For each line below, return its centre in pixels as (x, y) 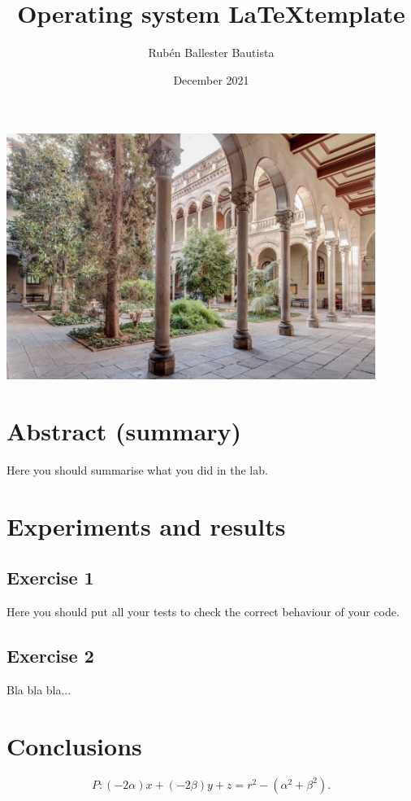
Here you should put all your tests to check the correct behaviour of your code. (203, 612)
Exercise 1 (50, 578)
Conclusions (74, 745)
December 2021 (211, 79)
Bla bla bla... (39, 690)
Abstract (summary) (124, 431)
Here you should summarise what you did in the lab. (137, 470)
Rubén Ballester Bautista (211, 53)
